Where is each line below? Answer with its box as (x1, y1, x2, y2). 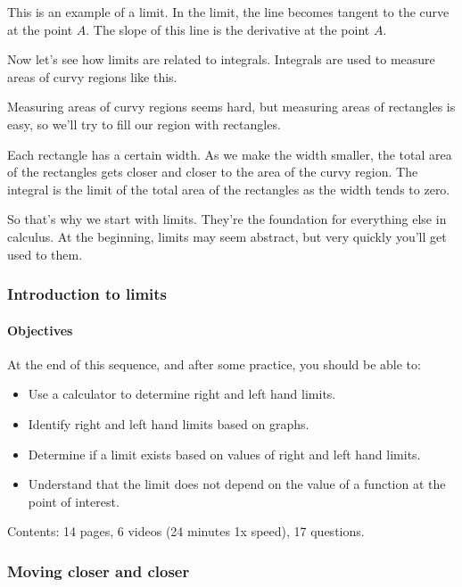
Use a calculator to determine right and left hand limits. (28, 384, 336, 403)
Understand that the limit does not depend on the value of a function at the (28, 475, 446, 493)
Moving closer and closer (7, 559, 190, 582)
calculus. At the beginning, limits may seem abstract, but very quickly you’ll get (7, 227, 447, 245)
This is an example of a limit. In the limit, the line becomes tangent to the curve (7, 3, 450, 21)
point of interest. (28, 492, 120, 510)
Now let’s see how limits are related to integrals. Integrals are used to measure (7, 50, 435, 69)
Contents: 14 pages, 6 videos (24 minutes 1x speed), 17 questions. (7, 522, 365, 541)
